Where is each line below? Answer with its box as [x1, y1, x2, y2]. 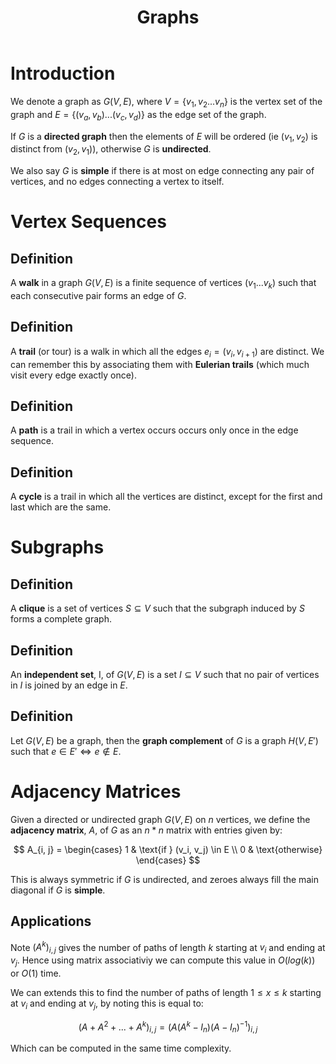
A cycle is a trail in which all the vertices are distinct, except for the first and [10, 491, 323, 503]
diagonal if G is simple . [10, 884, 106, 896]
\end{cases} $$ [135, 854, 201, 866]
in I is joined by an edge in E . [10, 679, 128, 691]
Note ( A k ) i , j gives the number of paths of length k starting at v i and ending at [10, 939, 326, 955]
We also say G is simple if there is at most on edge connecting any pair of [10, 165, 315, 177]
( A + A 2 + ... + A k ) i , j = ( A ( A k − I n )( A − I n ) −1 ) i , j [78, 1019, 258, 1035]
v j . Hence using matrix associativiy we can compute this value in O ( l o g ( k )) [10, 954, 316, 968]
